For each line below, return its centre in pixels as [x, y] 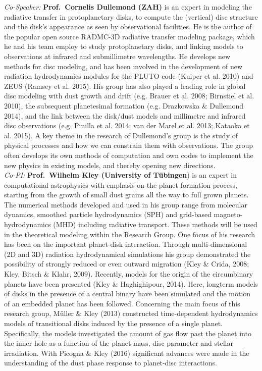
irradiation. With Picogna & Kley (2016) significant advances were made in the [127, 353]
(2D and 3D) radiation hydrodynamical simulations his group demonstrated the [127, 254]
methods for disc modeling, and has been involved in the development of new [123, 66]
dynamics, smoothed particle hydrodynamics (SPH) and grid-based [108, 214]
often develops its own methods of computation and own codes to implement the [129, 155]
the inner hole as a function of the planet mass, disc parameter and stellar [119, 343]
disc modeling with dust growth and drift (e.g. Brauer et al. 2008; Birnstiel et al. [129, 96]
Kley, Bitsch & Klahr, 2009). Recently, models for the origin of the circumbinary [129, 274]
